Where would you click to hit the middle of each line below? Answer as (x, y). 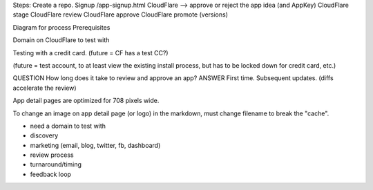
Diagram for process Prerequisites (61, 27)
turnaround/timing (56, 164)
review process (52, 155)
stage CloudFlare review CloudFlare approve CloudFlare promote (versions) (120, 15)
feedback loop (51, 174)
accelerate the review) (45, 88)
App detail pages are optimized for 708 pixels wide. (86, 101)
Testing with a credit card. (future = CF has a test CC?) (90, 53)
